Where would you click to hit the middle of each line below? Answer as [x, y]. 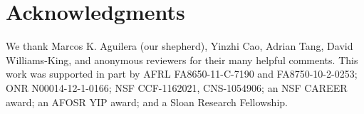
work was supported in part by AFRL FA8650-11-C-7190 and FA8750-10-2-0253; [182, 74]
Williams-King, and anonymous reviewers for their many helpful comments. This [182, 59]
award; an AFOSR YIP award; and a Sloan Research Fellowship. [147, 102]
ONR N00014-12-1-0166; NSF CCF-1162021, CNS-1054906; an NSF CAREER [177, 87]
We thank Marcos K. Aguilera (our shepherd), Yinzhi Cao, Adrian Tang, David [180, 46]
